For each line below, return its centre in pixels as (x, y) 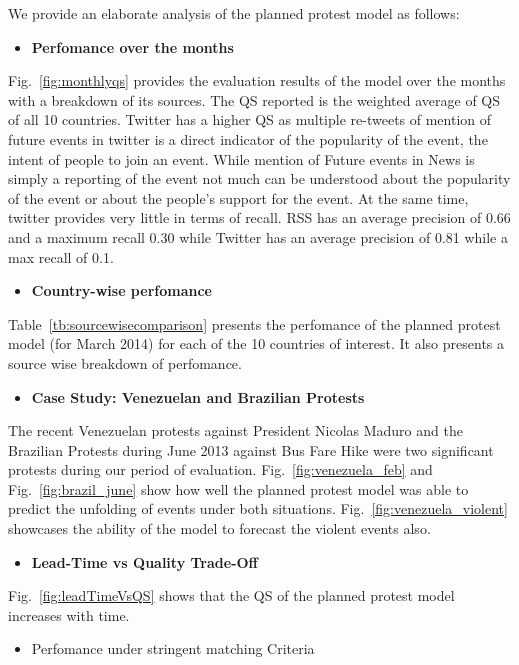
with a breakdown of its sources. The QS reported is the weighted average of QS (254, 99)
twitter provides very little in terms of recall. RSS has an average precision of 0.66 (259, 217)
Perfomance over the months (132, 46)
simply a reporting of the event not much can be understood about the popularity (259, 178)
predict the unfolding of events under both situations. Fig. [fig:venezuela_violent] (258, 508)
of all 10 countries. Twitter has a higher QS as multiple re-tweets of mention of (250, 119)
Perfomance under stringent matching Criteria (173, 648)
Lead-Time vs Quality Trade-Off (144, 561)
